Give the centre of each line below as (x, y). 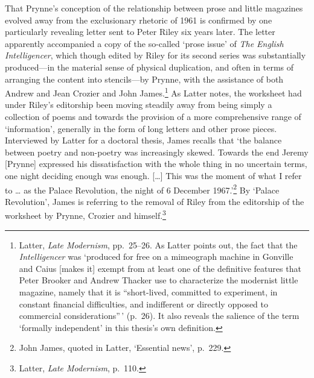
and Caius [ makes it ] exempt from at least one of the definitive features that (160, 268)
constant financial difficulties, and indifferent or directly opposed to (144, 304)
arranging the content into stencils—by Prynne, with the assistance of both (144, 79)
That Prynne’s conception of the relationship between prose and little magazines (154, 8)
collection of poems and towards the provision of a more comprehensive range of (153, 116)
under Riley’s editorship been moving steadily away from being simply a (139, 105)
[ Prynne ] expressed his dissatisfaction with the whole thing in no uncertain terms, (156, 164)
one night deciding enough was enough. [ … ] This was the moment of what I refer (153, 175)
